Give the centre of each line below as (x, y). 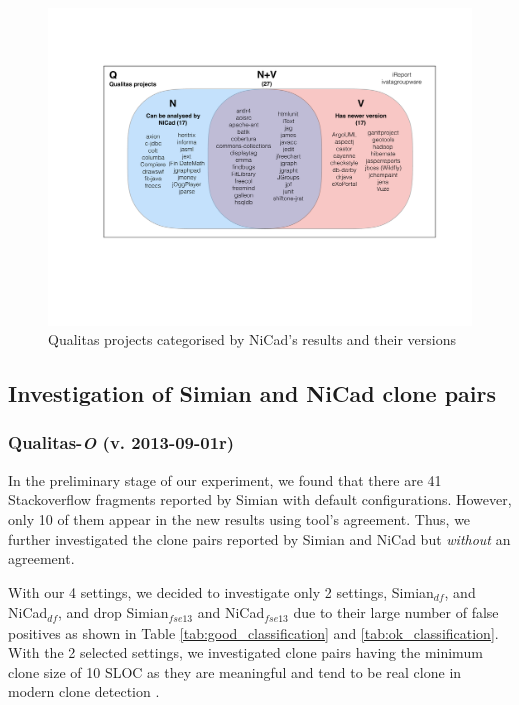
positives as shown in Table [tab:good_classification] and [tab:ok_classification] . (253, 632)
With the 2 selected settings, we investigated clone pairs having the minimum (245, 652)
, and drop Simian (113, 612)
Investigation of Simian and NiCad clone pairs (252, 393)
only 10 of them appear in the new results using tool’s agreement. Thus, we (239, 518)
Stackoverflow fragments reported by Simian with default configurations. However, (260, 499)
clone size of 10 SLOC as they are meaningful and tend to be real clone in (235, 671)
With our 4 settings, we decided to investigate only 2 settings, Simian (221, 591)
